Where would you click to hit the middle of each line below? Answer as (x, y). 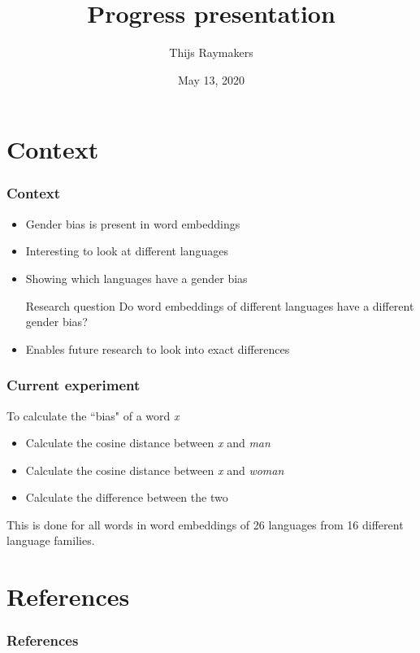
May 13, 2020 (211, 79)
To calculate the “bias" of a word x (93, 415)
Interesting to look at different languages (127, 251)
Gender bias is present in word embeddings (133, 223)
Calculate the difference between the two (127, 497)
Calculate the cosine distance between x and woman (155, 470)
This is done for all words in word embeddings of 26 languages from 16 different (205, 524)
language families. (51, 540)
